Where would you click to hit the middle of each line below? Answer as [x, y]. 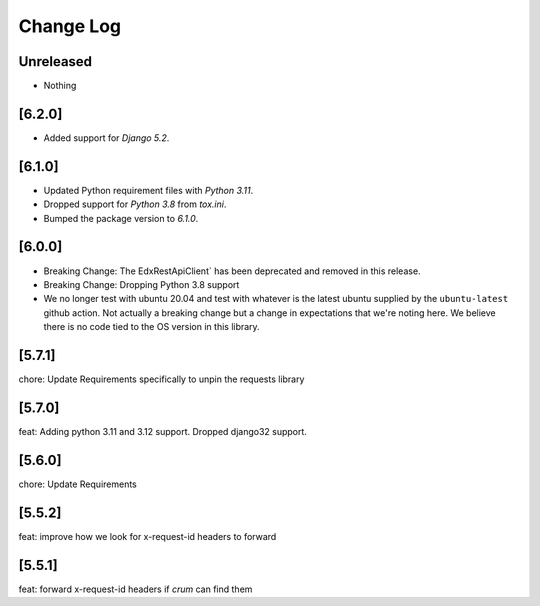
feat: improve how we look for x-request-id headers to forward [147, 536]
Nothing [60, 86]
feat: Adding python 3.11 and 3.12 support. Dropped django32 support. [162, 431]
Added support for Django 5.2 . [106, 137]
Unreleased [55, 61]
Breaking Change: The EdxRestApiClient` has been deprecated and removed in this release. [232, 271]
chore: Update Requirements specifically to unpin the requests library [161, 379]
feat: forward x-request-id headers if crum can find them [135, 589]
